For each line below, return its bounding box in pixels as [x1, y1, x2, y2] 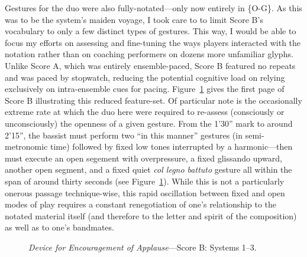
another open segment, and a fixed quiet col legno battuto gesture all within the [5, 163, 292, 176]
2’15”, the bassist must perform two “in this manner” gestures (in [5, 128, 243, 141]
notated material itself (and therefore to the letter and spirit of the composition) [5, 209, 297, 222]
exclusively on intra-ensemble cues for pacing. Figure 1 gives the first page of [5, 83, 285, 95]
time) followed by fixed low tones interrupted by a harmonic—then [50, 140, 293, 153]
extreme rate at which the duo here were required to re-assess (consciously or [5, 106, 285, 118]
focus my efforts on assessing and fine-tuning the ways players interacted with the [5, 36, 301, 48]
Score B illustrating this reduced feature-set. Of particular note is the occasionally [5, 94, 302, 106]
